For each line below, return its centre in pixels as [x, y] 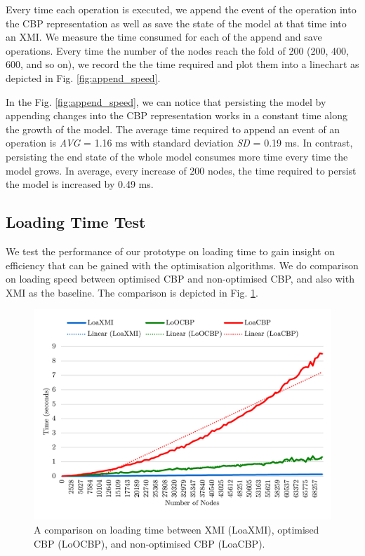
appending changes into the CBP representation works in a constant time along [177, 115]
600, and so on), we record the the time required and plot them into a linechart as [182, 64]
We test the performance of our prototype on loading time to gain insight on [170, 251]
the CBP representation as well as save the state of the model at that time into [176, 23]
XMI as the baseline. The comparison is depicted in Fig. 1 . [132, 292]
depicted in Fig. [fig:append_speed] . [83, 77]
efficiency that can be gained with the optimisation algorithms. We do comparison [182, 265]
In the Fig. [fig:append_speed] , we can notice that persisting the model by [166, 101]
